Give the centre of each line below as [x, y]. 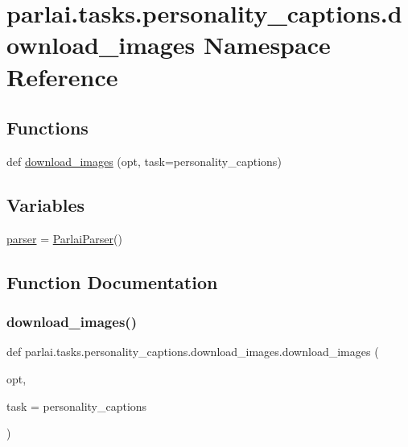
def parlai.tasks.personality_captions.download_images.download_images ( [193, 352]
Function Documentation [112, 281]
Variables [46, 204]
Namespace [267, 45]
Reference [62, 76]
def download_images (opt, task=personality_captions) [144, 161]
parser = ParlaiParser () [64, 238]
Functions [47, 128]
